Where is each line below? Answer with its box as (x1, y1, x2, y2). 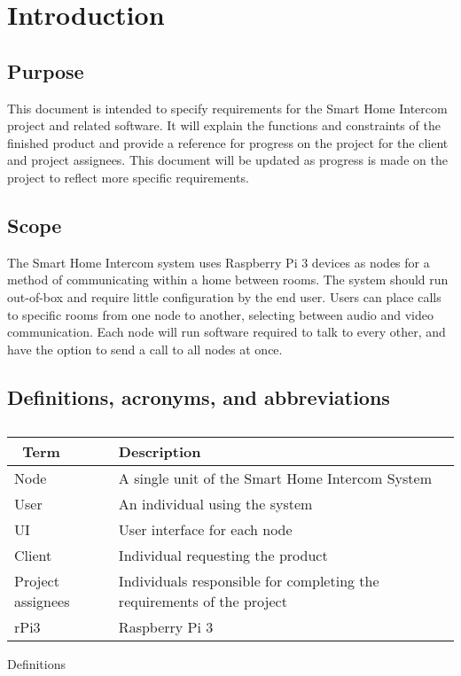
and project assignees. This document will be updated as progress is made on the (7, 151, 448, 169)
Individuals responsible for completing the (118, 570, 379, 591)
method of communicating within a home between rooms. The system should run (7, 270, 449, 289)
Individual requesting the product (118, 544, 328, 565)
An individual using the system (118, 493, 313, 514)
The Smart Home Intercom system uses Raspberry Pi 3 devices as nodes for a (7, 253, 430, 271)
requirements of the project (118, 590, 287, 611)
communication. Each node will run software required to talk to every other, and (7, 322, 446, 341)
